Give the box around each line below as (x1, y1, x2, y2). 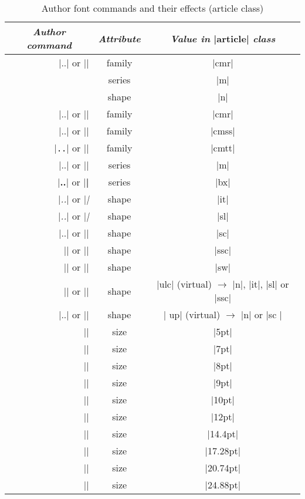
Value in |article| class (170, 31, 276, 45)
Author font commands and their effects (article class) (41, 1, 264, 15)
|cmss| (210, 124, 235, 137)
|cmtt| (211, 141, 235, 154)
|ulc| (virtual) (157, 277, 212, 291)
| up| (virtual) (163, 308, 221, 321)
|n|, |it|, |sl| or (232, 277, 289, 291)
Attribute (98, 31, 141, 45)
